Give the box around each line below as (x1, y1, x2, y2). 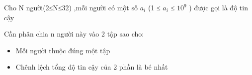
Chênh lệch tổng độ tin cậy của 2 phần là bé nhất (15, 62, 168, 72)
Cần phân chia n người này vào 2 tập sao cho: (4, 29, 144, 39)
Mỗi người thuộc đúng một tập (15, 45, 110, 55)
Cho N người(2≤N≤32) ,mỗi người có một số (4, 2, 138, 12)
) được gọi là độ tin (189, 2, 248, 12)
